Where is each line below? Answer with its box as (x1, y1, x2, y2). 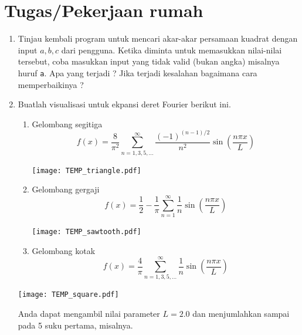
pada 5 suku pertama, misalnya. (18, 319, 133, 331)
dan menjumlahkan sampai (192, 307, 290, 320)
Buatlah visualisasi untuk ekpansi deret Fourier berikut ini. (18, 98, 231, 110)
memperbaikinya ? (18, 78, 84, 90)
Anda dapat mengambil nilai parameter (18, 307, 160, 320)
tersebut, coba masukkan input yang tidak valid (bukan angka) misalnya (18, 55, 280, 67)
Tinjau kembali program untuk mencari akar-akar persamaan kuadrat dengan (18, 32, 298, 45)
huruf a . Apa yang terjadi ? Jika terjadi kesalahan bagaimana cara (18, 66, 257, 79)
